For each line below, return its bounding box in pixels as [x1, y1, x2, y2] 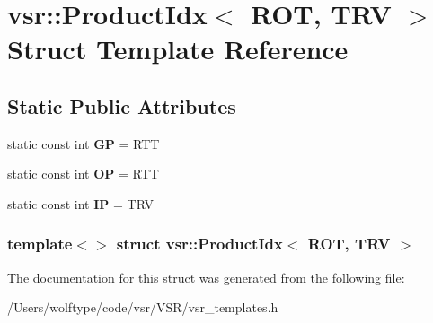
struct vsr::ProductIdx [116, 232, 283, 255]
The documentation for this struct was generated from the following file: [7, 267, 405, 286]
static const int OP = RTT [7, 164, 159, 183]
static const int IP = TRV [7, 194, 154, 213]
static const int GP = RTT [7, 134, 160, 153]
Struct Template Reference [7, 31, 349, 67]
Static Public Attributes [7, 92, 236, 119]
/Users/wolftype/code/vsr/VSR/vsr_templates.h [7, 298, 278, 317]
